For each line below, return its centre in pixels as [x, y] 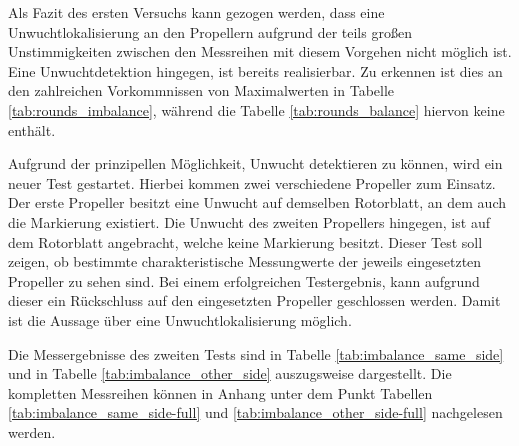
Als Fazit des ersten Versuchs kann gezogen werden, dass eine [196, 12]
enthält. [32, 129]
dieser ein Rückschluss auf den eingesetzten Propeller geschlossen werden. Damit [254, 300]
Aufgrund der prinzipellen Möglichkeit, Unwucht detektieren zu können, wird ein [255, 163]
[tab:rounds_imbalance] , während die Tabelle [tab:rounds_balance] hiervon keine [256, 109]
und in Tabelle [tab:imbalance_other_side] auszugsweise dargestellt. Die [230, 373]
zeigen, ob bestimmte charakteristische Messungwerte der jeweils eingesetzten [245, 261]
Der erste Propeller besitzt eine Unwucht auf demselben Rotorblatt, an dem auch [257, 202]
